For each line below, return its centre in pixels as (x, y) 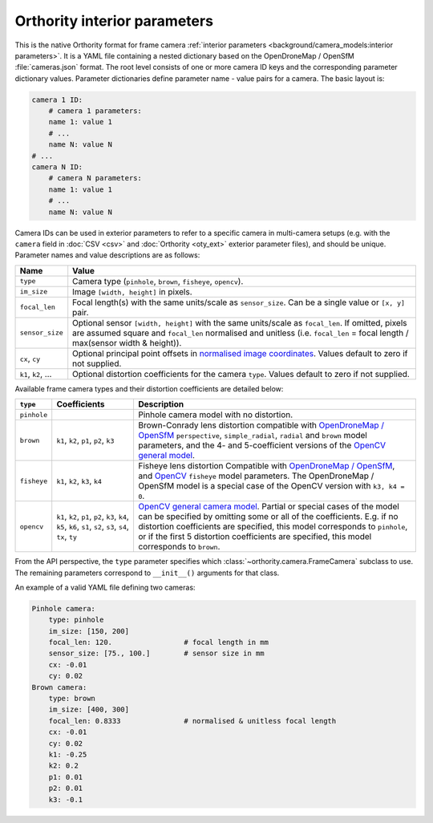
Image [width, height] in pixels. (132, 291)
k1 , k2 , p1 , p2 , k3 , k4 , (93, 517)
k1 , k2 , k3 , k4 (79, 481)
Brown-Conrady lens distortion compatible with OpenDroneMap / (261, 425)
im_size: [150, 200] (89, 631)
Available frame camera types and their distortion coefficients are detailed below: (149, 388)
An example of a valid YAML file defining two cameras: (105, 587)
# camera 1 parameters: (95, 111)
